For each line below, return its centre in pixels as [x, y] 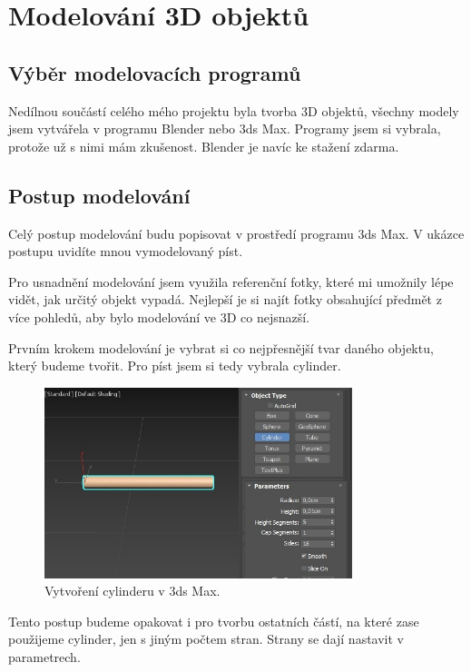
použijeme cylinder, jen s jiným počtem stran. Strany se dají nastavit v [206, 639]
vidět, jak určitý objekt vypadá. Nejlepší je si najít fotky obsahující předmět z [225, 299]
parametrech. [44, 656]
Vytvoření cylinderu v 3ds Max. [132, 591]
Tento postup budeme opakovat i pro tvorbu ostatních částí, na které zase [214, 621]
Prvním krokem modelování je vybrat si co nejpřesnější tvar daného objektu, [221, 347]
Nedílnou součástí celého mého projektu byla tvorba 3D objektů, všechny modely [234, 110]
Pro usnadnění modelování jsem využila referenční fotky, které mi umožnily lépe [231, 281]
